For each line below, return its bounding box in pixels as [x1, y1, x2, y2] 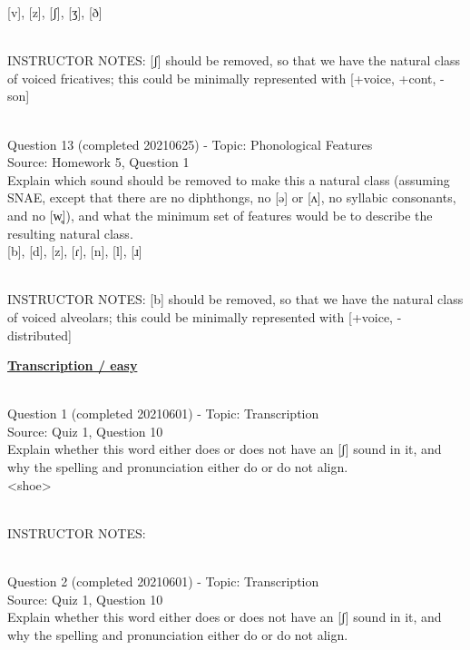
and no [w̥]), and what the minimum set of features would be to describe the [7, 205, 433, 224]
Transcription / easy [7, 356, 138, 375]
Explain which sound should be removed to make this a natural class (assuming [7, 170, 450, 189]
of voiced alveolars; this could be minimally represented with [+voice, [7, 307, 394, 326]
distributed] [7, 325, 72, 344]
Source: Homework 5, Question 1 [7, 153, 190, 172]
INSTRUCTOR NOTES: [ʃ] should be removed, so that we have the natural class [7, 51, 461, 70]
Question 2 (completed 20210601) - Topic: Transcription [7, 572, 319, 591]
